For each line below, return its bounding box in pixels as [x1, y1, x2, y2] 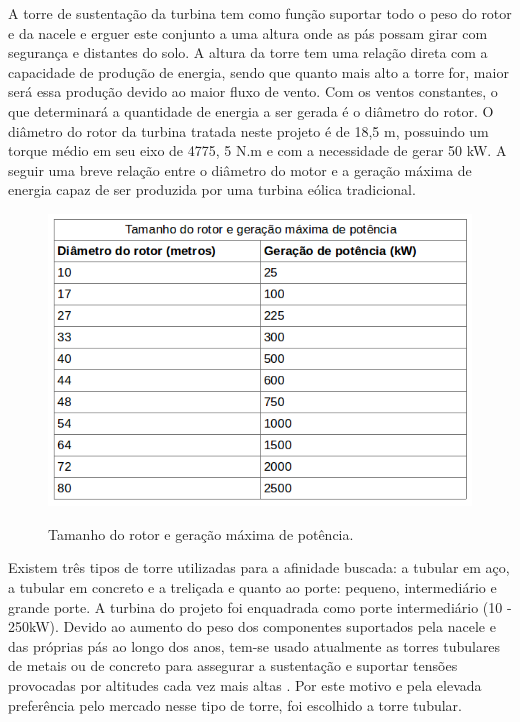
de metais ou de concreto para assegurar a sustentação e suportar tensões [8, 655, 458, 676]
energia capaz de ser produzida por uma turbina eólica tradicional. [8, 179, 416, 200]
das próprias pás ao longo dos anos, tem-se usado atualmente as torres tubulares [8, 635, 501, 656]
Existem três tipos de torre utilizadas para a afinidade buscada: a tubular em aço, [8, 557, 510, 578]
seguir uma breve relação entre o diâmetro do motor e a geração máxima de [8, 159, 472, 180]
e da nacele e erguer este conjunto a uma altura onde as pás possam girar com [8, 22, 488, 43]
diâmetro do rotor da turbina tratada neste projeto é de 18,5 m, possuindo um [8, 120, 489, 141]
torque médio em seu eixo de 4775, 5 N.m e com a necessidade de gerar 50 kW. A [8, 140, 507, 161]
